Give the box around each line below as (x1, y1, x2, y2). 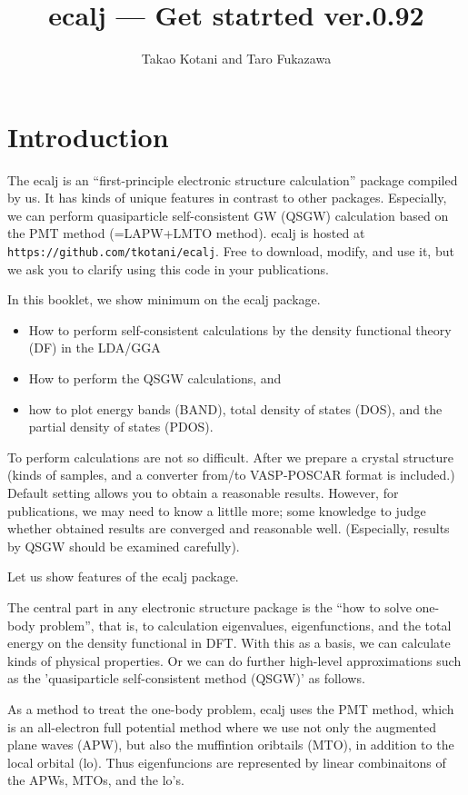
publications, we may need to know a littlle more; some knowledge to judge (7, 501, 426, 520)
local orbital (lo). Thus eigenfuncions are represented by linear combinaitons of (7, 752, 446, 771)
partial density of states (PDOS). (28, 417, 214, 436)
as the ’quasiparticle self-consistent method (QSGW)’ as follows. (7, 669, 365, 688)
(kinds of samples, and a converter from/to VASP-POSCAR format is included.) (7, 465, 455, 484)
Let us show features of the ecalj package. (7, 567, 239, 586)
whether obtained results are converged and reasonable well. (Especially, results (7, 519, 450, 538)
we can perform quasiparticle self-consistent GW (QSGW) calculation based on (7, 205, 449, 224)
